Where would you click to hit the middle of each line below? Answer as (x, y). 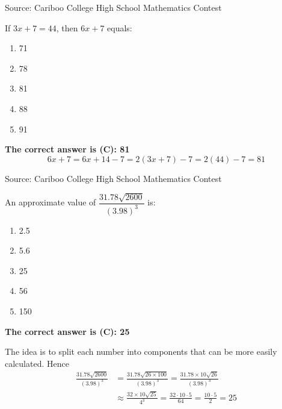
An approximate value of (51, 202)
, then (67, 27)
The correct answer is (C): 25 (67, 331)
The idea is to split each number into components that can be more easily (141, 351)
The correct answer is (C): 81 (67, 149)
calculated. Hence (37, 363)
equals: (120, 27)
